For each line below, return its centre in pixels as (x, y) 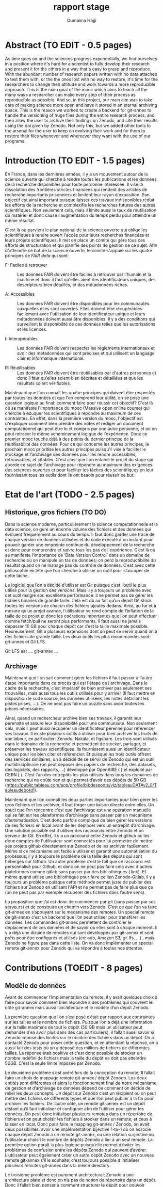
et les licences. (32, 329)
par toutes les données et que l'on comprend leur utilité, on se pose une (77, 398)
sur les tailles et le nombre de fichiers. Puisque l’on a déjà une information (79, 1022)
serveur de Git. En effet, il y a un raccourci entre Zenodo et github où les (77, 836)
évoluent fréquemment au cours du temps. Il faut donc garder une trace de (80, 534)
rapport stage (81, 7)
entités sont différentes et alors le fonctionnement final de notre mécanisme (81, 1083)
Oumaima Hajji (81, 20)
